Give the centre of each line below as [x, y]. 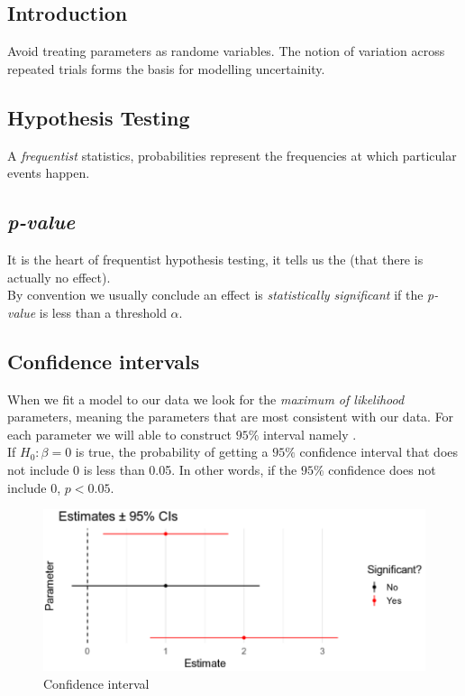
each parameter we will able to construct [120, 434]
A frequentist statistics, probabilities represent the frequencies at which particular [232, 155]
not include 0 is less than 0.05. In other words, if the [152, 469]
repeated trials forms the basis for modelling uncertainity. [166, 68]
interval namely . [310, 434]
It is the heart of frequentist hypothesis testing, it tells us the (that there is [215, 259]
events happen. [49, 173]
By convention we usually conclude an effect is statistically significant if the [215, 295]
